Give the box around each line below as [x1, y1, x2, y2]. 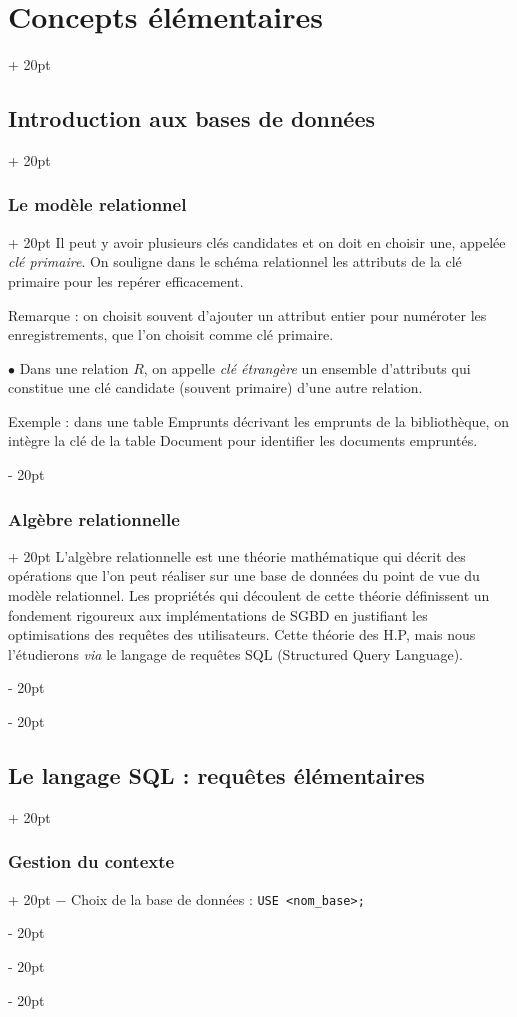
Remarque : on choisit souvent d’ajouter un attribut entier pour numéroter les [8, 304, 487, 325]
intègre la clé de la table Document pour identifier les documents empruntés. [8, 430, 478, 451]
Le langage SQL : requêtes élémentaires [8, 760, 425, 791]
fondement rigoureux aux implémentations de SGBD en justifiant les [8, 604, 428, 625]
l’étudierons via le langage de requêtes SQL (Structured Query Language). [8, 643, 464, 664]
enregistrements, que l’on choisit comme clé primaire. [8, 324, 334, 345]
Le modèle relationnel [8, 192, 187, 217]
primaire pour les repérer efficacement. [8, 270, 244, 291]
